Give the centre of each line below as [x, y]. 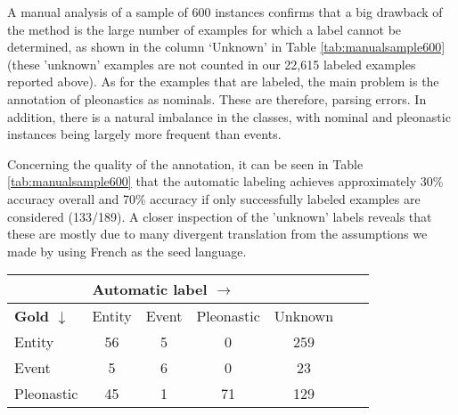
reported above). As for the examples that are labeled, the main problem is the [223, 81]
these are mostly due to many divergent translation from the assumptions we [217, 234]
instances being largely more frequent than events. [144, 134]
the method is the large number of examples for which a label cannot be [204, 29]
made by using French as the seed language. [127, 251]
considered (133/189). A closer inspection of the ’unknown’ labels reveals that [220, 216]
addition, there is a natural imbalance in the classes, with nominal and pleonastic [229, 116]
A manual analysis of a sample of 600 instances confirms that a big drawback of [225, 12]
